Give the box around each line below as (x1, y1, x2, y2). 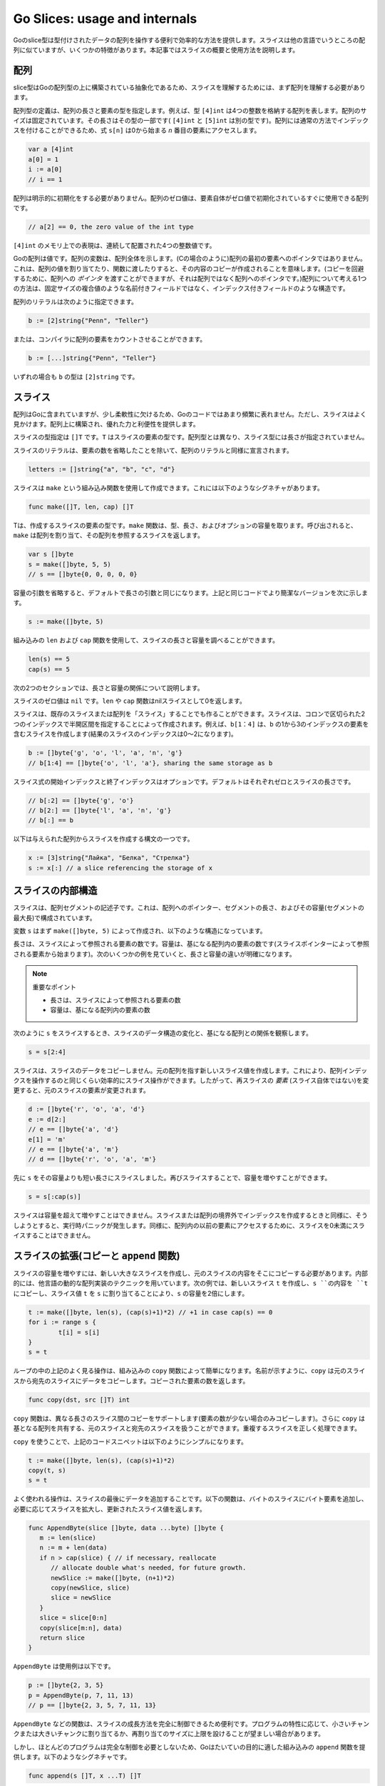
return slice (39, 1633, 86, 1642)
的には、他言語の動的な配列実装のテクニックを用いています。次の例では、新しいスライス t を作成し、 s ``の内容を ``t (13, 1279, 369, 1287)
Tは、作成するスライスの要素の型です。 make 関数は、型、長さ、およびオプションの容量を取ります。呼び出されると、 (13, 521, 357, 529)
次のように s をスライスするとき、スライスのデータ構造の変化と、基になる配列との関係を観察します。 (13, 1029, 313, 1037)
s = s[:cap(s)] (28, 1193, 81, 1201)
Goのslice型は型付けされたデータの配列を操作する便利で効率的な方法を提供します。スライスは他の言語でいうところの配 (13, 36, 366, 44)
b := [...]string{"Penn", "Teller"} (28, 354, 157, 362)
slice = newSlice (51, 1594, 112, 1602)
